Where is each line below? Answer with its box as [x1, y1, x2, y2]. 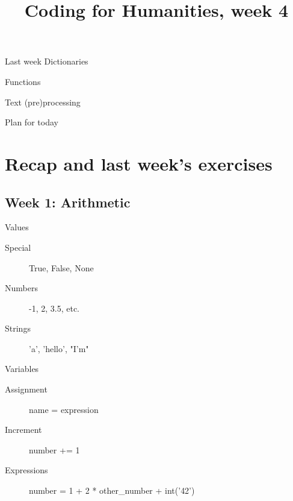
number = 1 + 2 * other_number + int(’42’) [29, 484, 195, 497]
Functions [5, 75, 41, 87]
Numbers [5, 282, 38, 294]
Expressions [5, 464, 48, 476]
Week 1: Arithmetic [5, 192, 131, 211]
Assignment [5, 383, 48, 395]
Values [5, 221, 29, 233]
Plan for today [5, 116, 58, 128]
